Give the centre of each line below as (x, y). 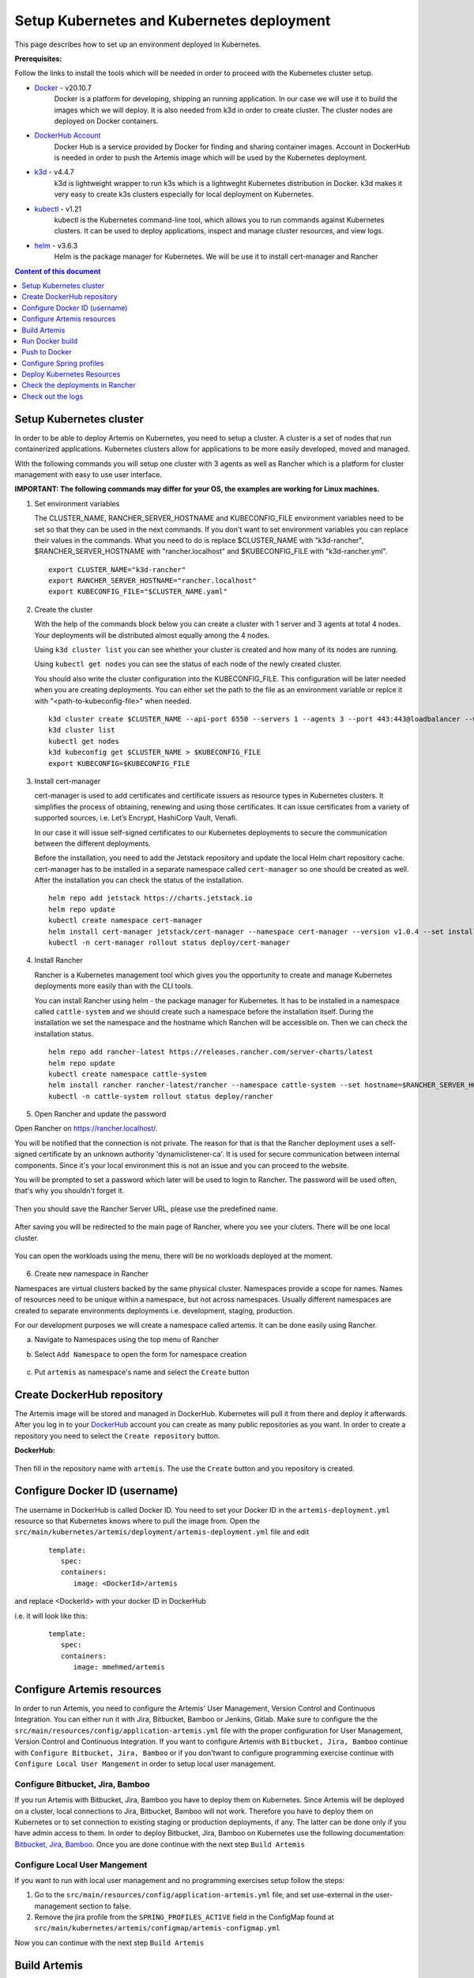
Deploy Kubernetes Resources (71, 374)
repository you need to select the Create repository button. (117, 1435)
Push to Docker (47, 352)
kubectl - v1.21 (58, 209)
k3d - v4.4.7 (55, 172)
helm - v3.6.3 (56, 245)
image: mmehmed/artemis (119, 1667)
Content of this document (58, 271)
